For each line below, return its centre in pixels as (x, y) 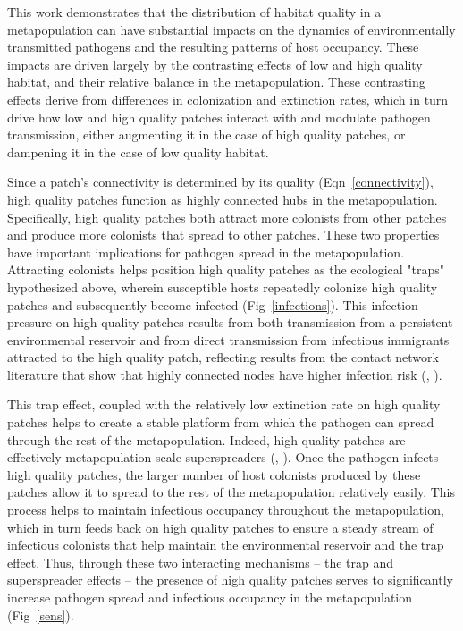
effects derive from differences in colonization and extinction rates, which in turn (228, 99)
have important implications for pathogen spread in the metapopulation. (206, 252)
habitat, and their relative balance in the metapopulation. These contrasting (216, 82)
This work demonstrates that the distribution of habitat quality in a (194, 12)
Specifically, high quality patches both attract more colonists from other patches (227, 217)
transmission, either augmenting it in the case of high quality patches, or (206, 135)
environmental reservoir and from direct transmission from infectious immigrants (228, 339)
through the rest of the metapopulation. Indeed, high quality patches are (206, 439)
